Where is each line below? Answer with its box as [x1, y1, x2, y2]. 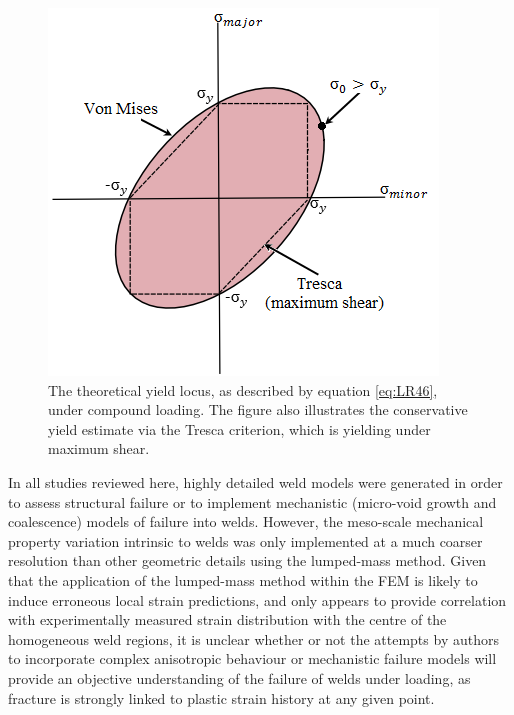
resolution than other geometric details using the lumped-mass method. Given [8, 550, 487, 571]
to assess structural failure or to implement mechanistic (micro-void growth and [8, 491, 497, 512]
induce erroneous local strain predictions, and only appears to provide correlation [8, 589, 507, 610]
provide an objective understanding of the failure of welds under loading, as [8, 667, 471, 688]
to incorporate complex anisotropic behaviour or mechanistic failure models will [8, 648, 497, 669]
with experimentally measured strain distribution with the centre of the [8, 609, 447, 630]
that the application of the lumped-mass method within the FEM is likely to [8, 569, 478, 590]
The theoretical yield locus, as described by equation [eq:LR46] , [48, 379, 438, 400]
